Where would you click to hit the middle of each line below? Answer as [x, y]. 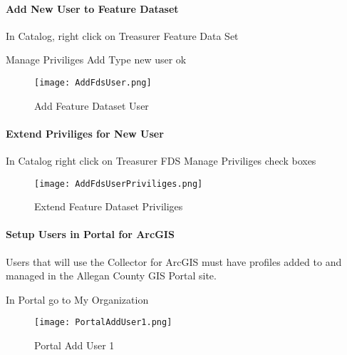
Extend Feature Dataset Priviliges [109, 206]
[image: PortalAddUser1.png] [103, 323]
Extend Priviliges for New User [85, 133]
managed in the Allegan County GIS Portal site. [111, 276]
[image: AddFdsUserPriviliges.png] [119, 184]
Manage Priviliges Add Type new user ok [96, 60]
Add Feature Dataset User [92, 105]
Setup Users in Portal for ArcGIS [90, 234]
